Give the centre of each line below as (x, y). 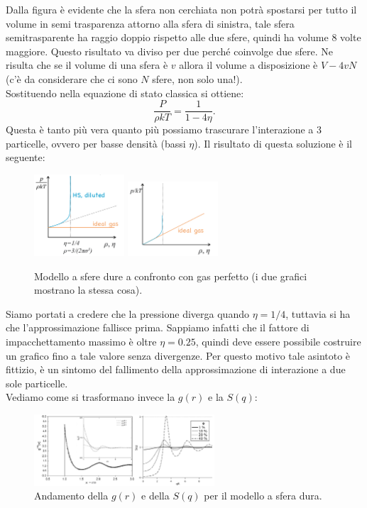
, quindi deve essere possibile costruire (278, 341)
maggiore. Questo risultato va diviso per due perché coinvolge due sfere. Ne (169, 51)
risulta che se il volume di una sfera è (87, 65)
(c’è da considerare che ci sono (72, 78)
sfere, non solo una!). (197, 78)
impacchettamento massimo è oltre (81, 341)
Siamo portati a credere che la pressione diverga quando (127, 313)
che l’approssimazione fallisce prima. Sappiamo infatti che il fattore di (158, 327)
